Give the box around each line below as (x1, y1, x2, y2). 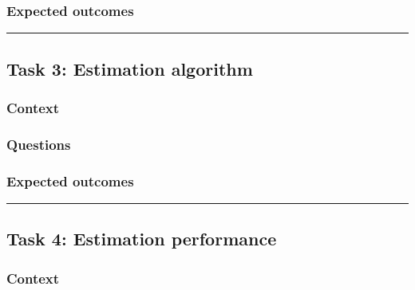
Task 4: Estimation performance (6, 226, 277, 251)
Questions (6, 134, 71, 154)
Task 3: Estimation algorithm (6, 56, 253, 80)
